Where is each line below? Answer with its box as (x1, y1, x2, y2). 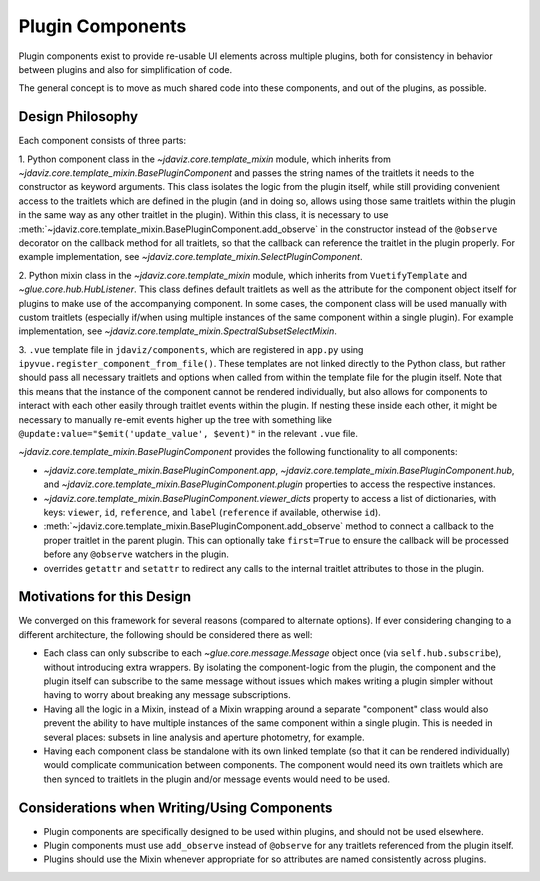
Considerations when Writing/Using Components (18, 799, 333, 816)
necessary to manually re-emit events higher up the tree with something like (18, 413, 332, 425)
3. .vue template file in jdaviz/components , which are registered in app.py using (18, 343, 364, 355)
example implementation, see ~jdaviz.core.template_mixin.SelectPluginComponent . (18, 251, 363, 263)
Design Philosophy (18, 108, 139, 125)
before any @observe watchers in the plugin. (43, 548, 230, 560)
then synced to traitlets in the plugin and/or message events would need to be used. (43, 773, 390, 785)
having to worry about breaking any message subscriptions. (43, 689, 291, 701)
